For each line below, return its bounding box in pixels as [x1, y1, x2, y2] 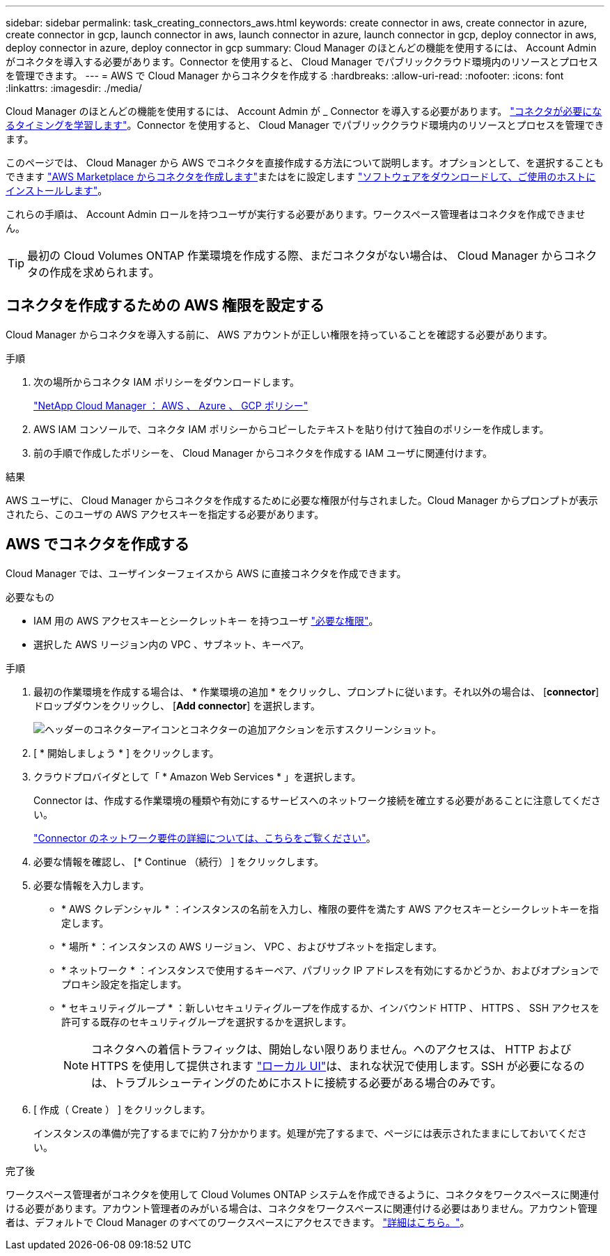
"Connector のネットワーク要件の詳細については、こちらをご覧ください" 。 [33, 831, 376, 844]
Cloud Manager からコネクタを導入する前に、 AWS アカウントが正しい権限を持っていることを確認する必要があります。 [6, 328, 553, 340]
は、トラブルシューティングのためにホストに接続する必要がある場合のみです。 [91, 1075, 502, 1090]
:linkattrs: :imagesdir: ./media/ [6, 82, 142, 94]
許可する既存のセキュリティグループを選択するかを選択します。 [61, 1015, 352, 1028]
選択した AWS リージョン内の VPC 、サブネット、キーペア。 [33, 638, 310, 650]
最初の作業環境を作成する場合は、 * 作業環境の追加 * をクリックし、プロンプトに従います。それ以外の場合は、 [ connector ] [33, 685, 600, 698]
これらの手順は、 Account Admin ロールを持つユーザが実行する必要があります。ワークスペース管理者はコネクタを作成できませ [6, 208, 586, 220]
